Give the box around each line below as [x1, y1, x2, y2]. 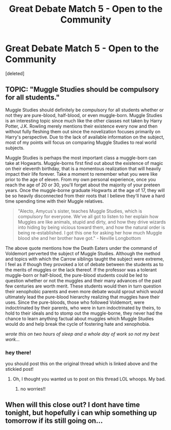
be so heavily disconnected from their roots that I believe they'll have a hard [5, 193, 165, 199]
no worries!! [20, 386, 46, 392]
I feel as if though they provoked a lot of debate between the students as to [5, 261, 164, 267]
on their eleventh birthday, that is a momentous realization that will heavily [5, 165, 161, 172]
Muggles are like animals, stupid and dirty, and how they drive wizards [17, 219, 166, 225]
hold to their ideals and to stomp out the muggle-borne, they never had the [5, 310, 163, 316]
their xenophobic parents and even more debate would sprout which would [5, 288, 163, 294]
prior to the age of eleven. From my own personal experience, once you [5, 176, 156, 182]
